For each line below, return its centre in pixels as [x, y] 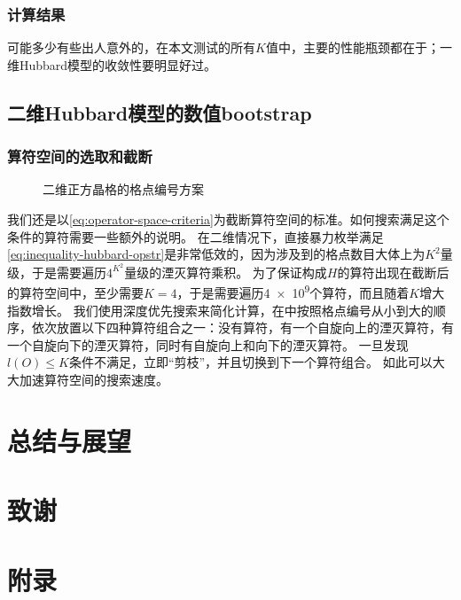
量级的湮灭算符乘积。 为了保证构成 [226, 272]
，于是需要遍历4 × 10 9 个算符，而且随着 [293, 292]
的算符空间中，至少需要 [75, 293]
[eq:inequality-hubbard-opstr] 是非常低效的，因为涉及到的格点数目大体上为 [216, 254]
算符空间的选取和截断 [80, 156]
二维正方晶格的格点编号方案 [123, 189]
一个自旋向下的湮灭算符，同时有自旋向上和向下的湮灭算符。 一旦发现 [208, 344]
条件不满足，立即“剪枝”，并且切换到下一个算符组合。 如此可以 [250, 362]
